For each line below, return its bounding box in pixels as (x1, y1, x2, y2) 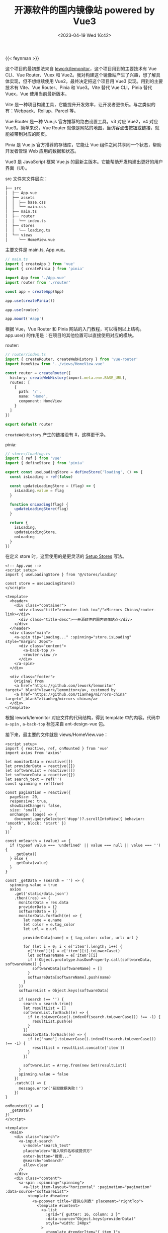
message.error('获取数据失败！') (18, 1086, 83, 1091)
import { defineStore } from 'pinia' (5, 461, 85, 466)
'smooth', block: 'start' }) (5, 821, 66, 826)
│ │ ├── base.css (5, 200, 46, 205)
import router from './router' (5, 280, 71, 285)
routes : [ (10, 380, 30, 385)
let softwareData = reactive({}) (5, 773, 75, 778)
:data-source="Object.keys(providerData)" (45, 1216, 136, 1221)
